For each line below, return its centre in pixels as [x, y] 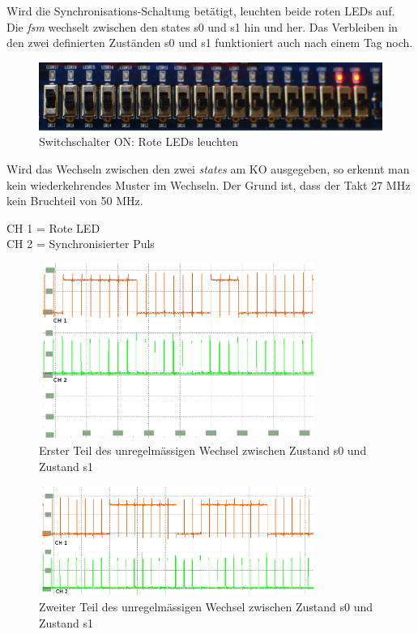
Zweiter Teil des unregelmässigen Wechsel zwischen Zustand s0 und [206, 607]
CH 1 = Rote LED [53, 227]
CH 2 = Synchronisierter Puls [81, 244]
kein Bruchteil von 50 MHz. [75, 201]
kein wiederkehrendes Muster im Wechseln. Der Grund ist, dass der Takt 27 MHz [209, 184]
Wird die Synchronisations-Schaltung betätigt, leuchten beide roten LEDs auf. [201, 11]
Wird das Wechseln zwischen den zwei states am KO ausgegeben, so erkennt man [208, 169]
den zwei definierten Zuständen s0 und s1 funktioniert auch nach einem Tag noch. [210, 43]
